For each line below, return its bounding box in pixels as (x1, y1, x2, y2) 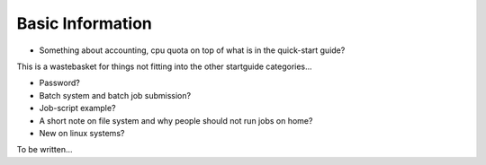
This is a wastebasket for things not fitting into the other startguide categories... (16, 61, 312, 72)
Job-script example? (39, 103, 116, 114)
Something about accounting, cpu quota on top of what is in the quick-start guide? (39, 45, 346, 56)
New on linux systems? (39, 127, 125, 138)
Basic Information (16, 13, 153, 33)
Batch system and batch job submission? (39, 90, 192, 100)
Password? (39, 77, 80, 89)
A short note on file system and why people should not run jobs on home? (39, 115, 313, 126)
